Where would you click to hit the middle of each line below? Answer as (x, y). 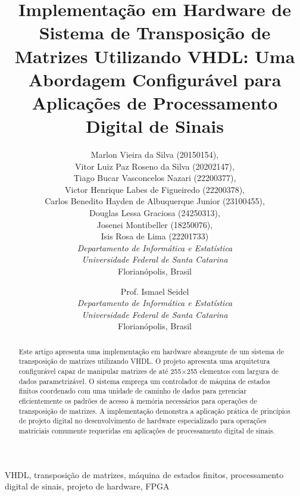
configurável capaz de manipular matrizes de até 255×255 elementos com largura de (149, 371)
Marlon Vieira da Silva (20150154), (155, 155)
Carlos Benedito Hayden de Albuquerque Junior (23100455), (155, 201)
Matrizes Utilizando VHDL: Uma (155, 56)
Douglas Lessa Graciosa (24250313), (155, 213)
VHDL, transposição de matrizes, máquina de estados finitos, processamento (144, 474)
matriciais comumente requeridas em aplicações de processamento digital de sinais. (147, 431)
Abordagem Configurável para (155, 79)
